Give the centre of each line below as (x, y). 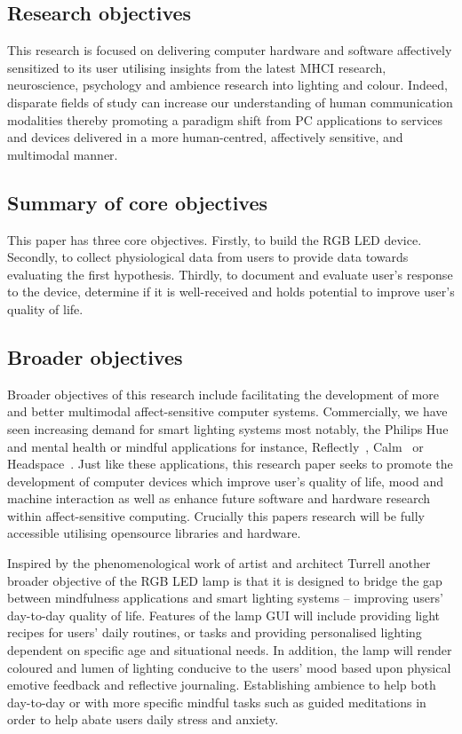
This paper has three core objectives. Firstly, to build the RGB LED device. (215, 239)
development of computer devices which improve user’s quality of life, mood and (226, 481)
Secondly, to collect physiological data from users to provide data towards (208, 257)
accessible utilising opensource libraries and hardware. (154, 533)
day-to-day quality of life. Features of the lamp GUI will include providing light (224, 615)
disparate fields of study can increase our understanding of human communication (230, 102)
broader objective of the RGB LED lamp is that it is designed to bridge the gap (225, 580)
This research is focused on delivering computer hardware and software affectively (230, 50)
